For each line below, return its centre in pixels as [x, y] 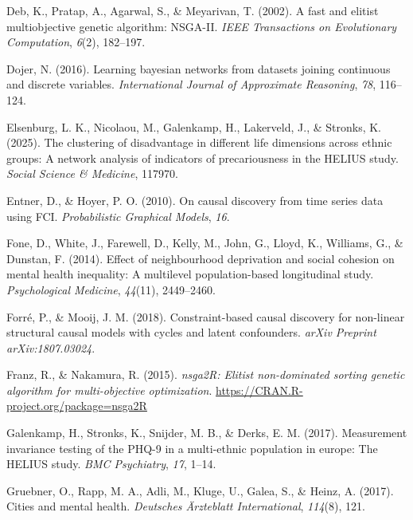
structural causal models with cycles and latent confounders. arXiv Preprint [191, 332]
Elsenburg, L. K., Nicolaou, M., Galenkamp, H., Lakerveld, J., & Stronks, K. [194, 126]
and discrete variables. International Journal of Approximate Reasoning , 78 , [191, 84]
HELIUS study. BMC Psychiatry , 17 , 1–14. [111, 464]
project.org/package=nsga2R [77, 406]
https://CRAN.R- [259, 390]
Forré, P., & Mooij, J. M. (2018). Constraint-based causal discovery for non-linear [206, 316]
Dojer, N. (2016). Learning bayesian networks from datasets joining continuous [199, 68]
